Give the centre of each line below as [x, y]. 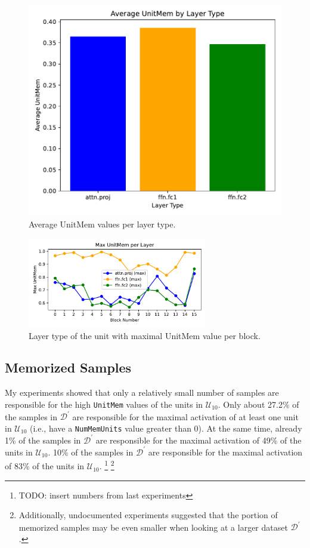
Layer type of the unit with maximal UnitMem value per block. [145, 335]
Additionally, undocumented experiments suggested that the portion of [148, 515]
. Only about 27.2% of [258, 404]
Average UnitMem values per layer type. [102, 224]
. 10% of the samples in [91, 452]
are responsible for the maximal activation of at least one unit [185, 416]
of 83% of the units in [45, 466]
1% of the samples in [43, 440]
